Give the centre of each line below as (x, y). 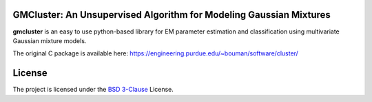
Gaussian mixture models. (50, 40)
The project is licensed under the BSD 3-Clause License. (93, 90)
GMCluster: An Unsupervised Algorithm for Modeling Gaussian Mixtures (172, 15)
